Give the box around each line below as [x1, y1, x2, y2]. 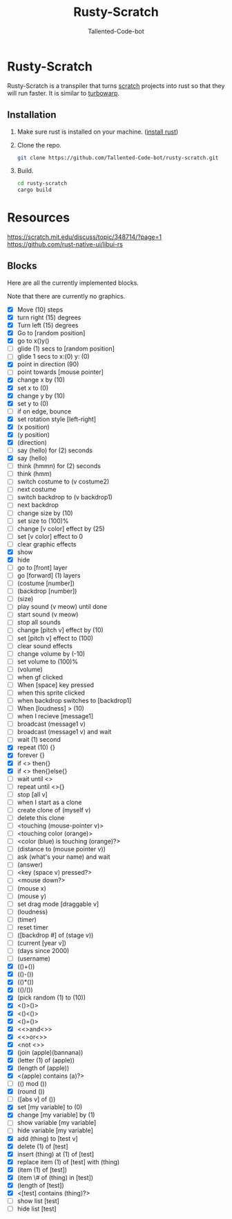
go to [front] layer [17, 563, 68, 571]
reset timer [17, 923, 48, 932]
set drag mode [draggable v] [17, 900, 99, 908]
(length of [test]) [17, 1181, 64, 1189]
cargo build [17, 186, 52, 194]
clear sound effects [17, 641, 72, 650]
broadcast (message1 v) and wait [17, 728, 112, 736]
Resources [7, 210, 70, 226]
